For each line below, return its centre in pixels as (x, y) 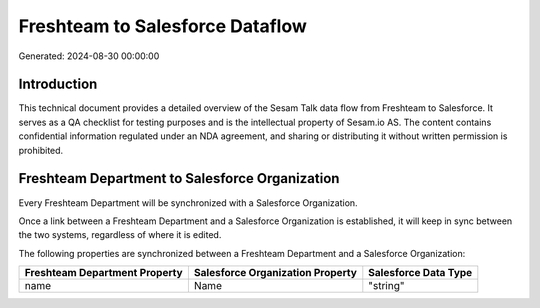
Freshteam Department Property (104, 273)
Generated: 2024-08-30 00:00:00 (89, 56)
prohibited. (41, 150)
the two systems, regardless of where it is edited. (120, 235)
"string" (386, 286)
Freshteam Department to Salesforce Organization (179, 178)
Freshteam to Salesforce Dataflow (162, 26)
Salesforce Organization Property (275, 273)
